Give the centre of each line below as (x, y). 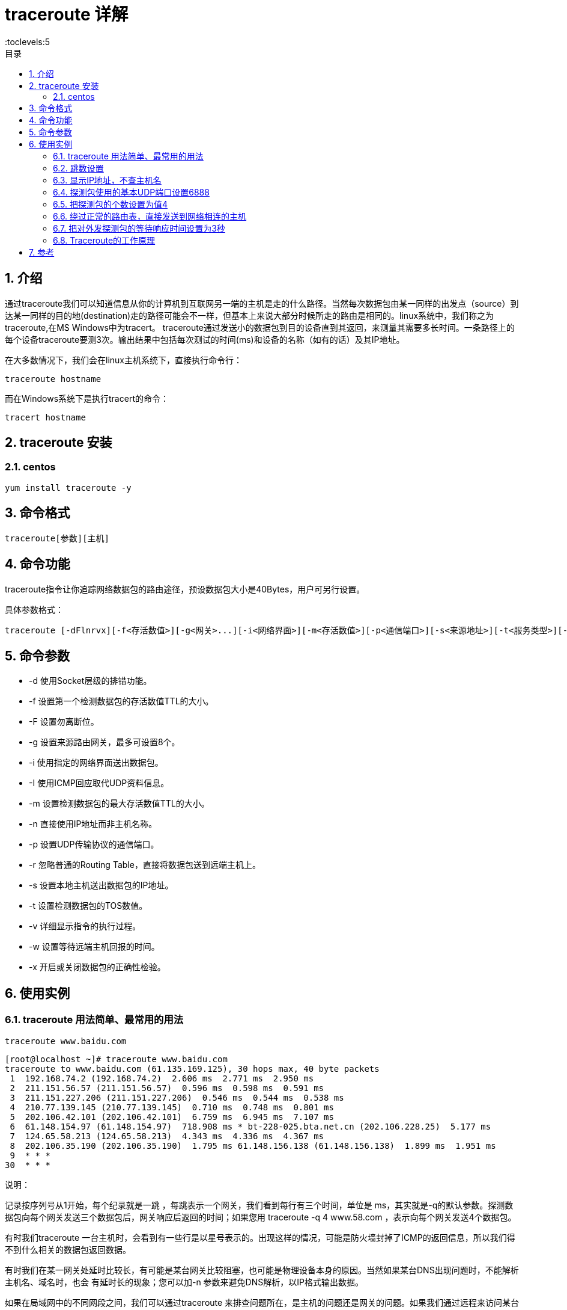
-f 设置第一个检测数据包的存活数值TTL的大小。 (121, 701)
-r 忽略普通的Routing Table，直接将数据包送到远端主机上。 (145, 865)
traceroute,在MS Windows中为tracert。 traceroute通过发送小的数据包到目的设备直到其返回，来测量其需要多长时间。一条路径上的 (260, 327)
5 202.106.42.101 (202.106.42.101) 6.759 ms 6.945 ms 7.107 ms (172, 1117)
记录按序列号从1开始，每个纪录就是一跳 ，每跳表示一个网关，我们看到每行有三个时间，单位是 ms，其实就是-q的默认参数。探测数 (259, 1205)
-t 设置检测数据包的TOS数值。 (88, 906)
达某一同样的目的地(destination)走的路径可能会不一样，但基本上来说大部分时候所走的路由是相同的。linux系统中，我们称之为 (250, 315)
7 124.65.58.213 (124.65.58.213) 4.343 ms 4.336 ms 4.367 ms (167, 1136)
